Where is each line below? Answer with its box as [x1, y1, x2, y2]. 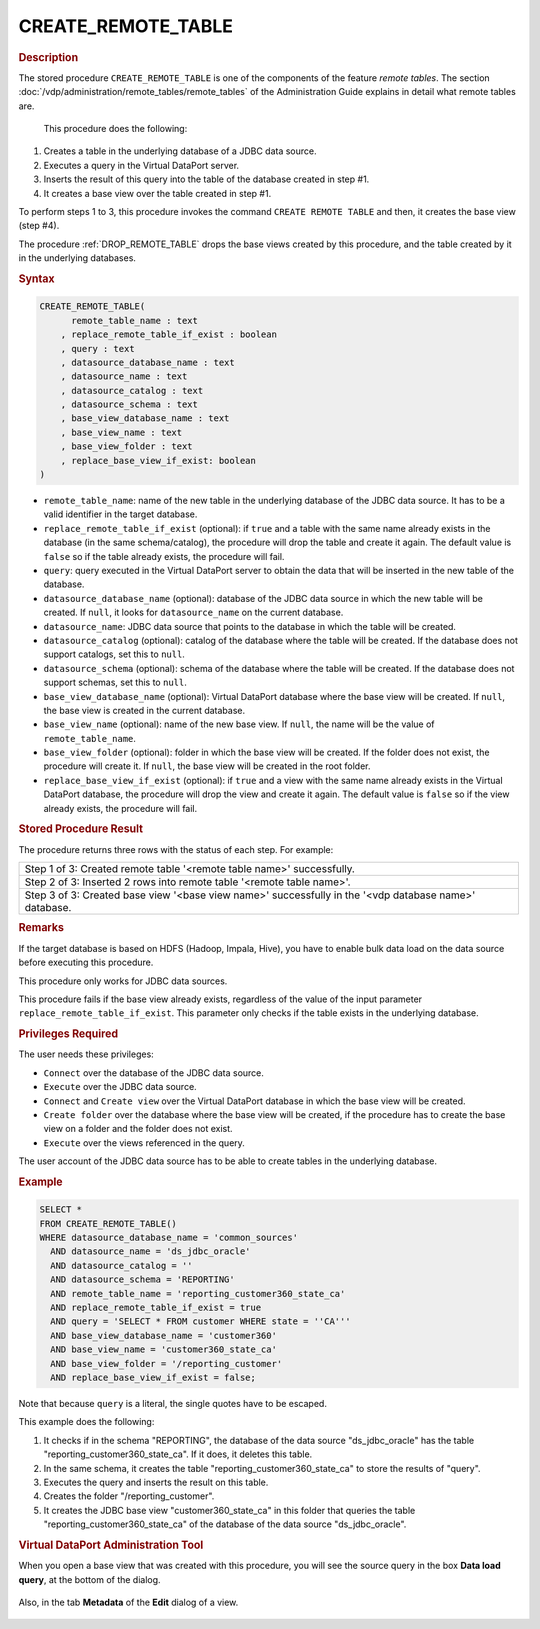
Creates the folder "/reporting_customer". [43, 1490, 215, 1502]
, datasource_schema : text [60, 399, 199, 410]
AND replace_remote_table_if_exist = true [50, 1302, 262, 1314]
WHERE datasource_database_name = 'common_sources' [39, 1232, 299, 1244]
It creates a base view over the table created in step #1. [43, 187, 272, 199]
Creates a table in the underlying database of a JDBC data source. [43, 145, 317, 157]
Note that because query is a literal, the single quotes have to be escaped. [18, 1397, 327, 1409]
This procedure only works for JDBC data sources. [18, 975, 228, 987]
